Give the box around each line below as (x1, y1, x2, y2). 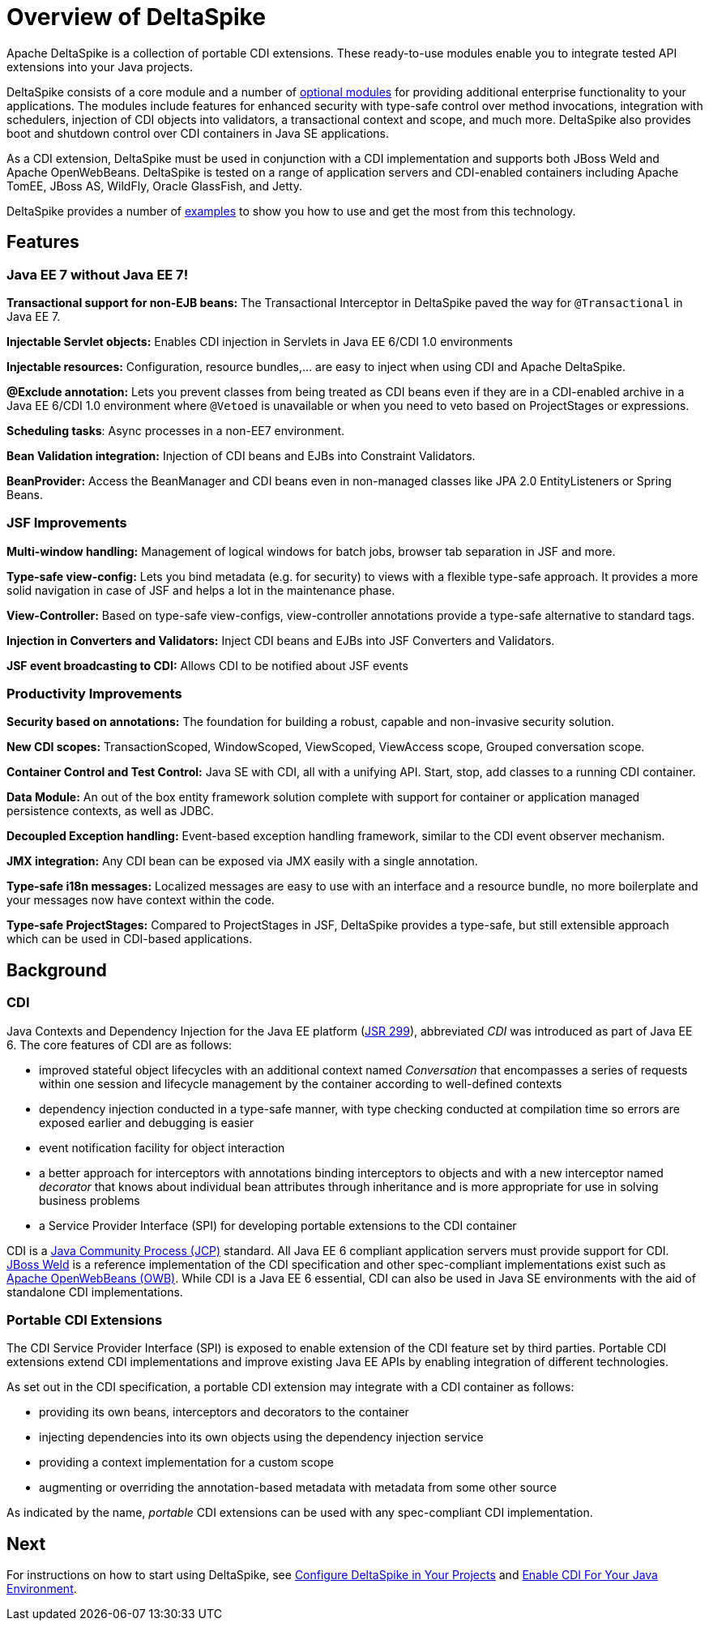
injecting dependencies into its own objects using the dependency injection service (39, 1430, 484, 1445)
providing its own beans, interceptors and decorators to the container (39, 1405, 409, 1420)
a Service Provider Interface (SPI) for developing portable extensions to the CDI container (39, 1218, 517, 1232)
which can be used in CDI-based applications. (6, 932, 253, 946)
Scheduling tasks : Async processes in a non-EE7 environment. (6, 423, 345, 438)
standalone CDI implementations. (6, 1284, 183, 1299)
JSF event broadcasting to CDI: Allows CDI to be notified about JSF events (6, 658, 408, 673)
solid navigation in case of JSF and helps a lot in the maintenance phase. (6, 583, 395, 597)
